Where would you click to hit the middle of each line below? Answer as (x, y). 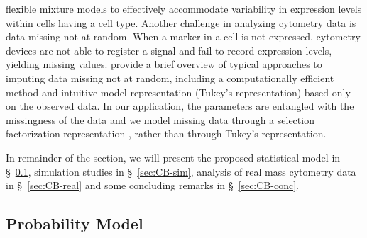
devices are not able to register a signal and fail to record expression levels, (169, 50)
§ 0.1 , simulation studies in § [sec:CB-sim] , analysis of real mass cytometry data (181, 171)
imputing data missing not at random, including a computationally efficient (170, 78)
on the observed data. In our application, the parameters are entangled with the (180, 106)
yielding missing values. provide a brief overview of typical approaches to (164, 64)
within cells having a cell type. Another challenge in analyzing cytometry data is (181, 22)
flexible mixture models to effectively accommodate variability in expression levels (184, 8)
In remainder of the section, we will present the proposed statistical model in (173, 157)
